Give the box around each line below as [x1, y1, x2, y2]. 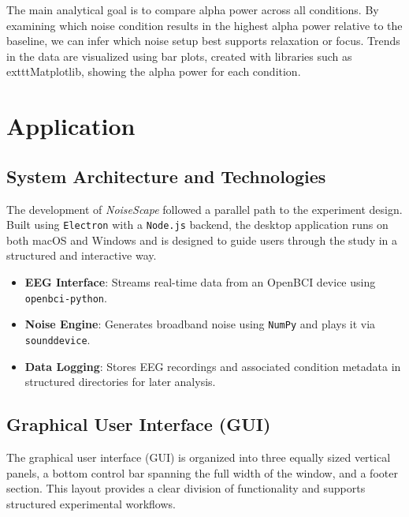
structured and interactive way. [6, 247, 157, 264]
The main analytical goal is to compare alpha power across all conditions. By [6, 2, 379, 17]
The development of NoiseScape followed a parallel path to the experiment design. [6, 200, 403, 217]
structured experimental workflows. [6, 495, 176, 511]
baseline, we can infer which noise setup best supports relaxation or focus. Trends [6, 32, 400, 49]
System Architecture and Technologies [6, 163, 326, 188]
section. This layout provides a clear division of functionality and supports [6, 480, 366, 496]
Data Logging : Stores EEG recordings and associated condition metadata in [24, 358, 401, 374]
